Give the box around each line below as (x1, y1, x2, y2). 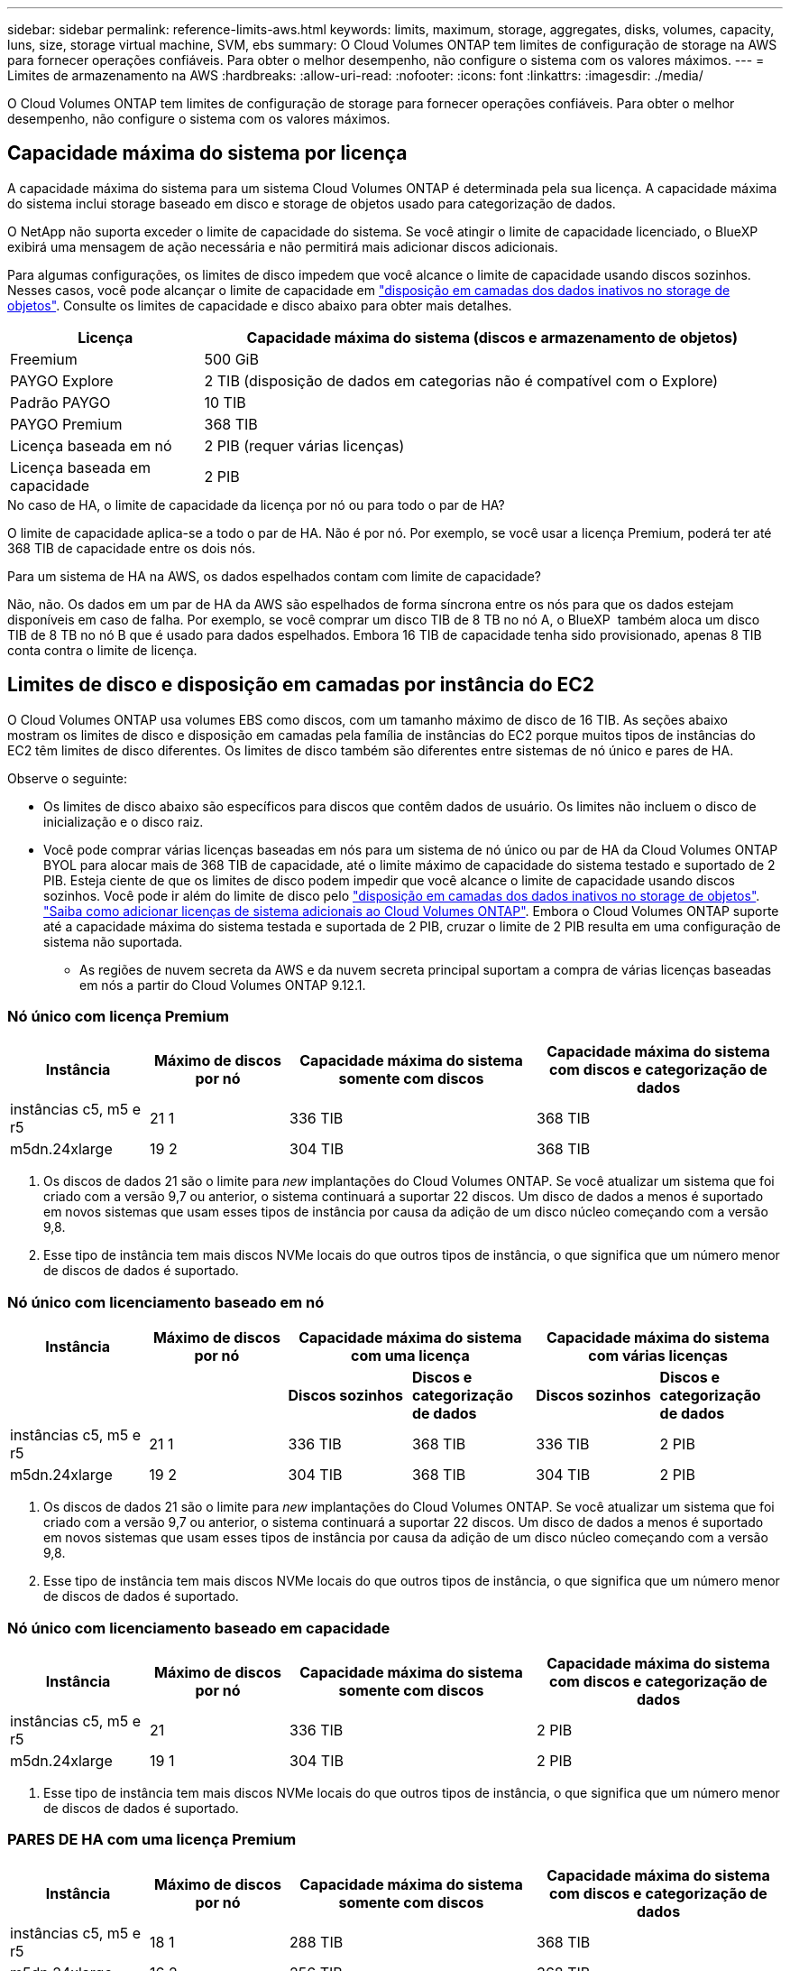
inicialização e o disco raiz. (43, 813, 204, 829)
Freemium (10, 349, 78, 368)
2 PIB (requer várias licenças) (204, 436, 405, 455)
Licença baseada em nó (10, 436, 172, 455)
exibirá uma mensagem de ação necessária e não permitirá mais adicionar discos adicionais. (7, 238, 558, 254)
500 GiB (204, 349, 259, 368)
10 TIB (204, 393, 246, 412)
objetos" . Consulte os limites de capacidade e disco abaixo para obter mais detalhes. (7, 297, 512, 313)
